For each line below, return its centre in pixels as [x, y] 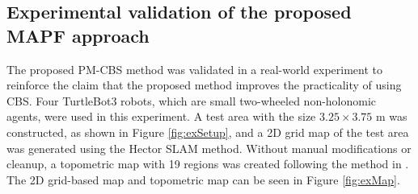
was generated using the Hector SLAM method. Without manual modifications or [209, 148]
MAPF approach [78, 35]
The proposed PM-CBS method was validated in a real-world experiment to [195, 69]
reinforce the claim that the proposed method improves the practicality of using [204, 85]
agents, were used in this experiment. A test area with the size [161, 116]
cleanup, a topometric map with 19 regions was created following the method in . [208, 164]
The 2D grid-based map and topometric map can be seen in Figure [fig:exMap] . [203, 179]
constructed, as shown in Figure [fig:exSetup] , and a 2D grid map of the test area [208, 132]
